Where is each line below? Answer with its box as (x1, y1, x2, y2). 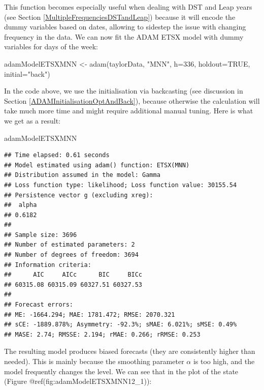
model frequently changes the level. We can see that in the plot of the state (4, 366, 239, 376)
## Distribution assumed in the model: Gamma (4, 171, 160, 179)
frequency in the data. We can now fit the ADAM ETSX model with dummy (4, 31, 244, 42)
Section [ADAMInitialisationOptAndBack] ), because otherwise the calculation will (4, 95, 260, 106)
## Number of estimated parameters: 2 (4, 241, 135, 249)
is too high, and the (193, 356, 255, 366)
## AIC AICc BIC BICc (4, 271, 143, 279)
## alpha (4, 201, 37, 209)
